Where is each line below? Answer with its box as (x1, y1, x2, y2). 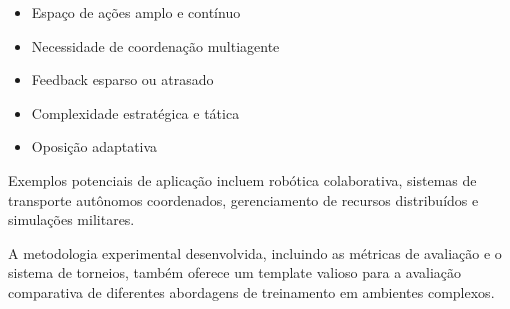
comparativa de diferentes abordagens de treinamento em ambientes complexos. (8, 281, 495, 302)
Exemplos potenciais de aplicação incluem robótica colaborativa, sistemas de (8, 169, 477, 190)
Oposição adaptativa (31, 136, 158, 157)
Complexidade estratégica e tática (31, 102, 240, 123)
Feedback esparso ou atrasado (31, 69, 214, 90)
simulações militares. (8, 209, 135, 230)
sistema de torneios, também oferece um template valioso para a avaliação (8, 262, 462, 283)
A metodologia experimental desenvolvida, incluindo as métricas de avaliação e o (8, 242, 502, 263)
